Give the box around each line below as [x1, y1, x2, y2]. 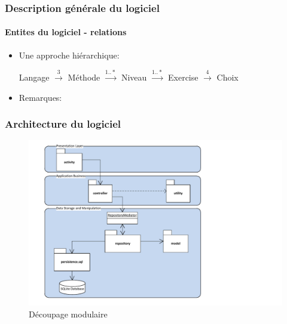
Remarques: [19, 91, 62, 103]
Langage [19, 71, 50, 84]
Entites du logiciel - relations [5, 26, 127, 38]
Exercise [168, 71, 199, 84]
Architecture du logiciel [5, 116, 121, 131]
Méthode [68, 71, 100, 84]
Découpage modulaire [29, 307, 108, 320]
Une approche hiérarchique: [19, 48, 120, 61]
